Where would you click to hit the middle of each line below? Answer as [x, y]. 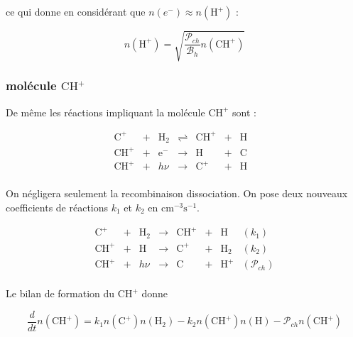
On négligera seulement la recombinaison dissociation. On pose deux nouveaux [177, 193]
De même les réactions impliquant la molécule [105, 112]
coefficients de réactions [57, 208]
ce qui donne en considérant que [76, 11]
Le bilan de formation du [60, 293]
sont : [244, 112]
